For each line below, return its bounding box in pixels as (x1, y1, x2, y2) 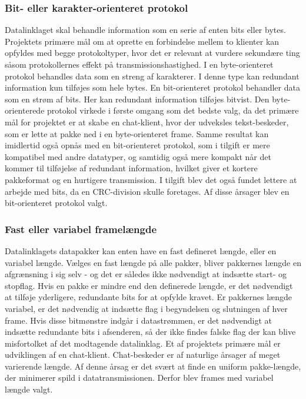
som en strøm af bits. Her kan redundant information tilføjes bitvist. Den (5, 92, 270, 105)
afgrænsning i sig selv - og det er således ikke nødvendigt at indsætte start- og (5, 268, 287, 280)
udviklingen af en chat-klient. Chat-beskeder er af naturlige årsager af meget (5, 348, 281, 361)
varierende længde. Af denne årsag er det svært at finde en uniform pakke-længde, (5, 360, 301, 372)
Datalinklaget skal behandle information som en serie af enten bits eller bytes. (5, 24, 286, 36)
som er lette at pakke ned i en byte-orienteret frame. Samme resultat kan (5, 127, 269, 139)
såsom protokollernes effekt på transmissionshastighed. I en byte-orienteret (5, 58, 274, 70)
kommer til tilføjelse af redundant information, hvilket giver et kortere (5, 162, 258, 174)
